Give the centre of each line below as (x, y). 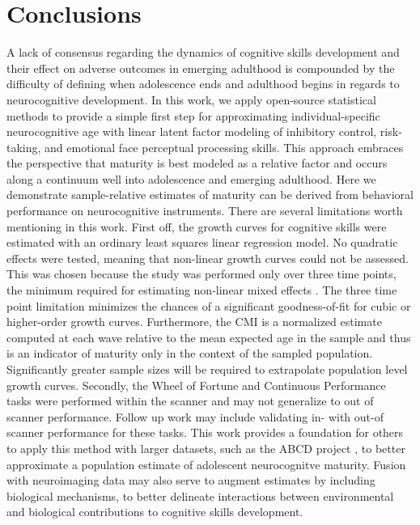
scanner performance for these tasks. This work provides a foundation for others (205, 432)
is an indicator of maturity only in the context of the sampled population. (190, 353)
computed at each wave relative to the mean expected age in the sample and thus (209, 337)
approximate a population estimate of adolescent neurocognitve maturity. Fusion (206, 464)
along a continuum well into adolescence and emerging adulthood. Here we (191, 178)
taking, (24, 147)
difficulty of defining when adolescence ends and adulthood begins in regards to (203, 84)
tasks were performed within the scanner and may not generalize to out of (190, 401)
